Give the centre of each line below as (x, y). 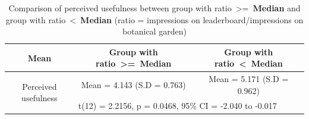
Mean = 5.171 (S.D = (249, 79)
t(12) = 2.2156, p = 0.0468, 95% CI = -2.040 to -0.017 (177, 105)
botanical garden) (154, 31)
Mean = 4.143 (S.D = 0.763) (133, 85)
